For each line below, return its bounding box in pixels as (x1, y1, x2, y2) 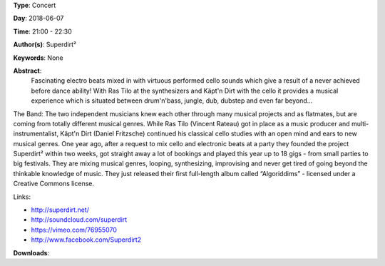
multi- (351, 119, 369, 128)
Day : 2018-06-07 (13, 14, 64, 23)
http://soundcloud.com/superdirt (31, 215, 128, 224)
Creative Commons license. (13, 179, 95, 188)
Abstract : (13, 66, 42, 75)
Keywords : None (13, 53, 63, 62)
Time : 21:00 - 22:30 (13, 27, 73, 36)
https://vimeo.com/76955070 (31, 225, 118, 234)
